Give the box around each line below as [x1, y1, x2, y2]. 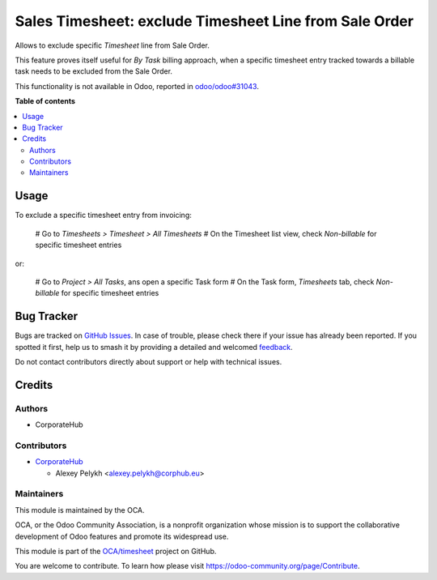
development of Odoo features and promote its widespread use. [15, 531, 229, 541]
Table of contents [15, 96, 76, 106]
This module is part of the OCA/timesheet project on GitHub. [15, 547, 217, 556]
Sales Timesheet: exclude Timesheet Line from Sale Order [15, 12, 414, 30]
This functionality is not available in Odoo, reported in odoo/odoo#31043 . [15, 81, 259, 91]
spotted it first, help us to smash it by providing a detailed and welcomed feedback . [15, 342, 293, 352]
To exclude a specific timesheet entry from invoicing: [15, 211, 192, 220]
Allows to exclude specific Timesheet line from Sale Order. [15, 41, 210, 50]
